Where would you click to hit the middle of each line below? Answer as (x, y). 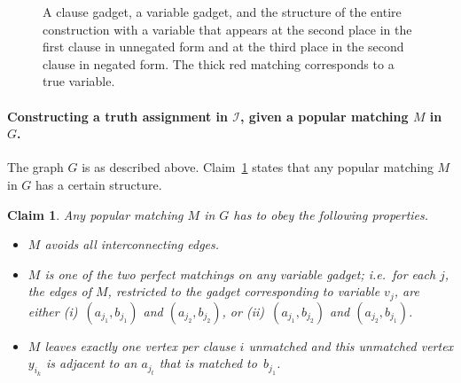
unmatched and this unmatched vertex (351, 345)
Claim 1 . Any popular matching (95, 214)
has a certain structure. (99, 184)
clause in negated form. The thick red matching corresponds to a (219, 63)
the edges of (60, 291)
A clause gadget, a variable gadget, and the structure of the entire (222, 12)
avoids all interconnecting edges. (132, 244)
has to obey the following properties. (331, 214)
